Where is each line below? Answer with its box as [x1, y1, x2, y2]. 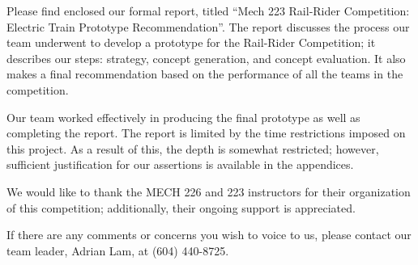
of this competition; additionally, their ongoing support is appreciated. [6, 199, 356, 216]
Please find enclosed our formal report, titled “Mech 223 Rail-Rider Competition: [6, 2, 410, 19]
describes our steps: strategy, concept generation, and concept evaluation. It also [6, 49, 406, 66]
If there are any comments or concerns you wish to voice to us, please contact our [6, 226, 412, 243]
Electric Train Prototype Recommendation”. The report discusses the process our [6, 18, 410, 35]
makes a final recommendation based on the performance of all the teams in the [6, 65, 403, 82]
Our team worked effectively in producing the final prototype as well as [6, 108, 360, 125]
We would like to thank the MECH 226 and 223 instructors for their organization [6, 183, 411, 200]
